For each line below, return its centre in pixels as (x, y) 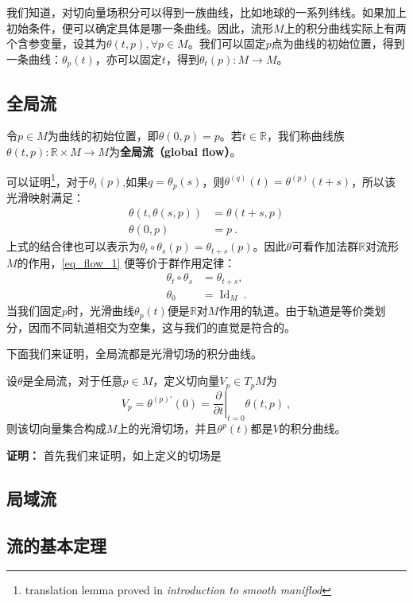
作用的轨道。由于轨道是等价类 (297, 311)
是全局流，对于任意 (73, 381)
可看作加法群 (325, 246)
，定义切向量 (186, 381)
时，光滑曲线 (101, 311)
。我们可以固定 (227, 43)
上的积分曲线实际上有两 (345, 27)
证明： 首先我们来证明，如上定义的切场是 (114, 455)
